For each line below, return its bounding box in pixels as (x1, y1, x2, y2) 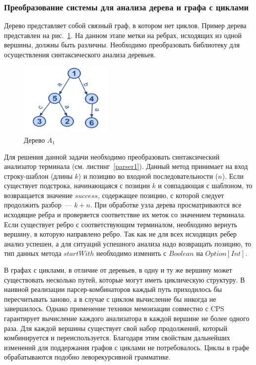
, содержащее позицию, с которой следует (97, 190, 224, 200)
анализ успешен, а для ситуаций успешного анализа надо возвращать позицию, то (4, 238, 252, 248)
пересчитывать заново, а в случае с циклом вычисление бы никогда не (4, 293, 216, 304)
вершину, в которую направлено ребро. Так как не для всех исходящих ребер (4, 229, 237, 239)
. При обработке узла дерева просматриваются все (90, 200, 242, 210)
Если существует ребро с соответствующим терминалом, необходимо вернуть (4, 219, 237, 229)
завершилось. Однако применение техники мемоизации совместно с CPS (4, 303, 224, 314)
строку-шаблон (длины (4, 170, 73, 181)
